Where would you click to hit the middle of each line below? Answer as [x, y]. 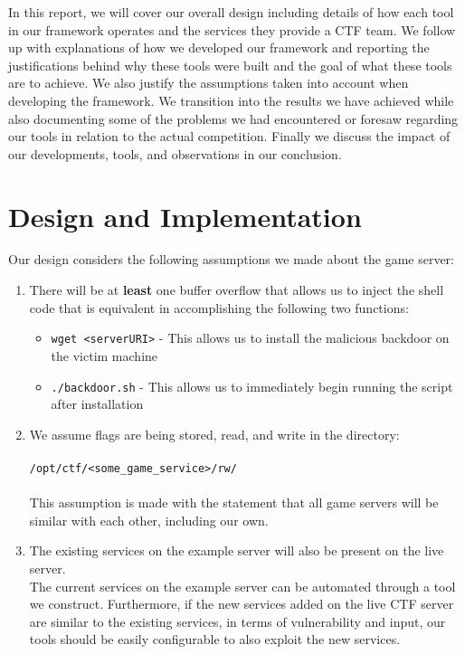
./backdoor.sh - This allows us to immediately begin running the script [252, 386]
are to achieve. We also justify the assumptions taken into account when [209, 83]
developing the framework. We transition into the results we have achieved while [231, 100]
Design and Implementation [185, 216]
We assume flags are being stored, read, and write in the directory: [214, 434]
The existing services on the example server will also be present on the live [237, 550]
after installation [97, 404]
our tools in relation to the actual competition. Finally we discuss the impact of [229, 136]
